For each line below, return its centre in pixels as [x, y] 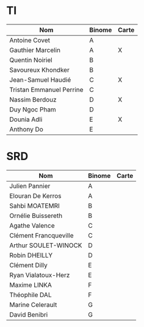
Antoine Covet [30, 40]
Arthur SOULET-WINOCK [46, 245]
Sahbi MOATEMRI [34, 206]
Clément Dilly [28, 265]
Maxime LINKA [31, 285]
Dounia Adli [26, 119]
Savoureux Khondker [40, 69]
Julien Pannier [30, 186]
